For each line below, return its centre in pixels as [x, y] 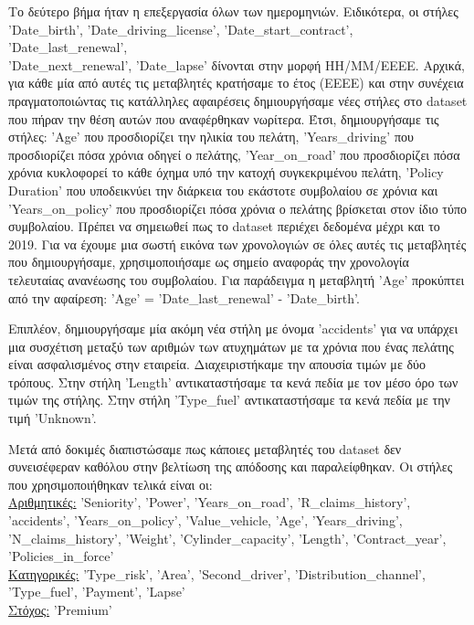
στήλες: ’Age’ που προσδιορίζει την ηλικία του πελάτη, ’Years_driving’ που [211, 137]
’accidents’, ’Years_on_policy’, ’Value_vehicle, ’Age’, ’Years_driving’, [205, 520]
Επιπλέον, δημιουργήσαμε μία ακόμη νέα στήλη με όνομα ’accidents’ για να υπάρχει [233, 328]
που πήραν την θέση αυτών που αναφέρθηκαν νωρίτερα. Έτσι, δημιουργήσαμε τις [224, 118]
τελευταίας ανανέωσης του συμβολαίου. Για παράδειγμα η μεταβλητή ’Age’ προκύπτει [237, 279]
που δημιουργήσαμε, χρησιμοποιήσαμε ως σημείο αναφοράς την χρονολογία [209, 262]
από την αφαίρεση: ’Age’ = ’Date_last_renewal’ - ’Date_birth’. [184, 297]
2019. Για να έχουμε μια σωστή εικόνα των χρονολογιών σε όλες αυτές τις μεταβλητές [237, 244]
